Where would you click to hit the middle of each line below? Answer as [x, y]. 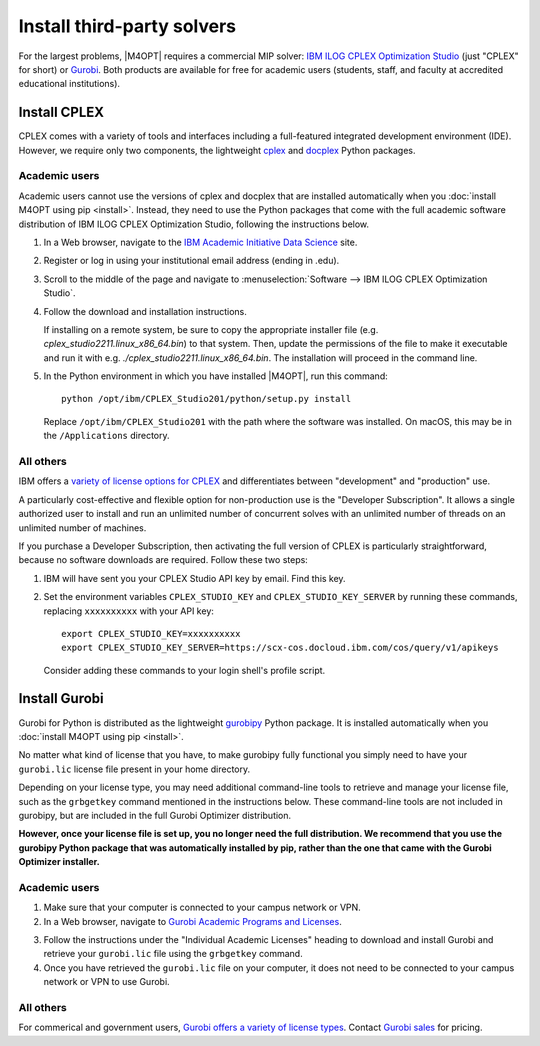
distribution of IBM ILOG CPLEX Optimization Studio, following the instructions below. [194, 224]
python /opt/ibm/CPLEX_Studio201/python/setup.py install [206, 399]
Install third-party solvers [127, 26]
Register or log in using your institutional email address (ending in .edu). [191, 261]
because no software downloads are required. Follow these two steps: [163, 560]
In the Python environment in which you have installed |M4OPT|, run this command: [216, 376]
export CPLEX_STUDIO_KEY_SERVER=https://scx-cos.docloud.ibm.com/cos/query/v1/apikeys [280, 648]
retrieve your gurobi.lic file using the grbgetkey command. [173, 954]
